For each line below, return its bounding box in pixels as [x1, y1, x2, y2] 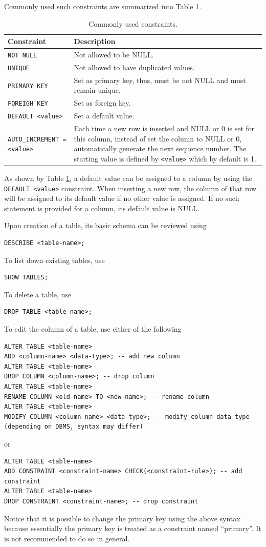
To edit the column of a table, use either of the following [4, 323, 182, 334]
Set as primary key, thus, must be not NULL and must [74, 74, 246, 85]
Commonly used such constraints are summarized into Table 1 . [4, 1, 202, 11]
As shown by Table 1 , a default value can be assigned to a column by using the [4, 173, 252, 184]
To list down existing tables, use [4, 254, 105, 265]
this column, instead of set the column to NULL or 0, [74, 133, 242, 144]
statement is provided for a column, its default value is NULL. [4, 202, 199, 213]
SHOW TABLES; [4, 274, 48, 281]
